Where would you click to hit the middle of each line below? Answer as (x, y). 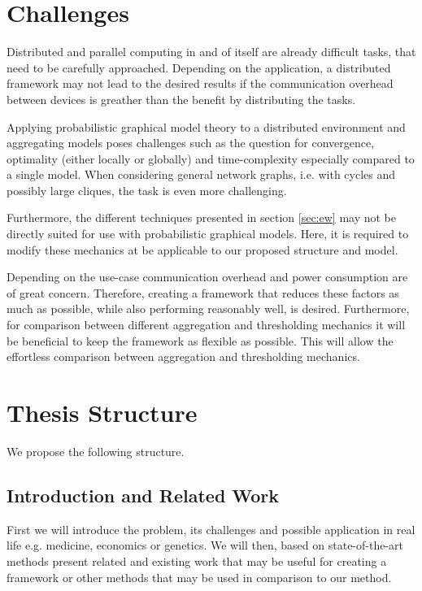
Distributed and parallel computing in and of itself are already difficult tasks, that (211, 52)
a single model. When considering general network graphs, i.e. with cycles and (201, 174)
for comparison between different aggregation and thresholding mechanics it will (206, 325)
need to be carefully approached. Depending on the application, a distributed (199, 67)
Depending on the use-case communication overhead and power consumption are (207, 277)
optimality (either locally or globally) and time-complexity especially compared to (211, 158)
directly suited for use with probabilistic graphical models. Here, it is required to (208, 234)
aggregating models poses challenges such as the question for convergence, (191, 143)
